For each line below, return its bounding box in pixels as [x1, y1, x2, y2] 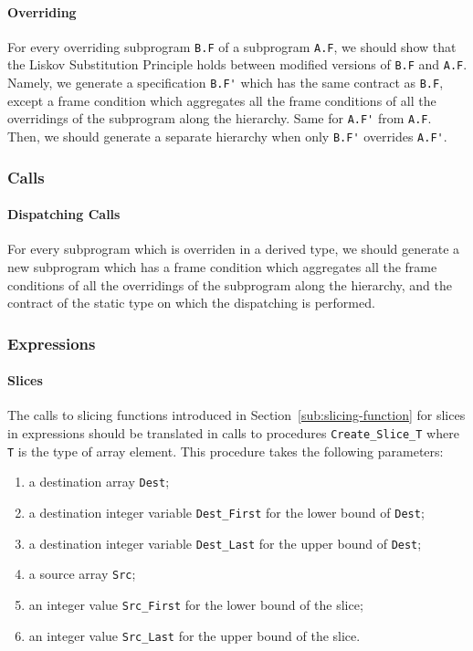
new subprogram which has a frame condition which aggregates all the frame [7, 257, 437, 276]
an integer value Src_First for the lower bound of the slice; [28, 594, 363, 614]
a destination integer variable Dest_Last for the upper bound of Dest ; [28, 533, 422, 552]
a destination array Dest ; [28, 472, 170, 491]
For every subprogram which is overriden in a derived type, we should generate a [7, 239, 460, 258]
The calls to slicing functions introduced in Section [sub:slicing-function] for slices [7, 405, 466, 425]
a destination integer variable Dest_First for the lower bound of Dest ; [28, 502, 425, 521]
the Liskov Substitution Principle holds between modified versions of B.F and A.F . [7, 55, 468, 74]
